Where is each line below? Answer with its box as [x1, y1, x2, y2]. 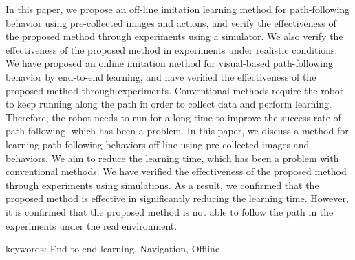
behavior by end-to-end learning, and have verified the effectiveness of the [6, 69, 316, 83]
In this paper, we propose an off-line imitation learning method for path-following [6, 2, 350, 16]
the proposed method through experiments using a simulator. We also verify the [6, 29, 343, 43]
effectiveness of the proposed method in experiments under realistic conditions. [6, 42, 338, 57]
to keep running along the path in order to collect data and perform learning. [6, 97, 332, 111]
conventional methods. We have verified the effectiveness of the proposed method [6, 164, 347, 179]
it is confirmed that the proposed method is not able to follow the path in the [6, 204, 334, 219]
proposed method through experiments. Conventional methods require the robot [6, 83, 344, 97]
